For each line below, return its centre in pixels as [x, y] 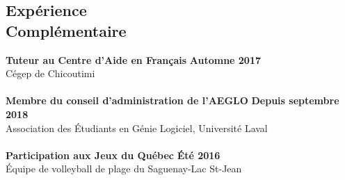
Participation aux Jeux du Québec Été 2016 [113, 155]
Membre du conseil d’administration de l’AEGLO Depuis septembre [172, 100]
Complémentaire [66, 30]
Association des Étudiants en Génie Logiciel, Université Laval [137, 128]
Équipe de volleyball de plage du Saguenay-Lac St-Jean [124, 169]
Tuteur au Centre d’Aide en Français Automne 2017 [134, 59]
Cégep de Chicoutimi [50, 73]
